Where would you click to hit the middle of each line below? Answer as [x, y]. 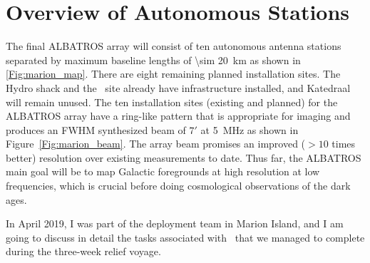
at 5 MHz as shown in [250, 129]
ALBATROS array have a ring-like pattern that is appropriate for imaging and [178, 116]
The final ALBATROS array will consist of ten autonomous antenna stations [174, 46]
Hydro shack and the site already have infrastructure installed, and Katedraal [178, 87]
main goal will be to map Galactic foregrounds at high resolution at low [163, 171]
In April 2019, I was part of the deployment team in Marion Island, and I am [175, 223]
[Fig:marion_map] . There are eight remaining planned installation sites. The [173, 74]
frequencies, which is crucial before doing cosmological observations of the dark [178, 186]
